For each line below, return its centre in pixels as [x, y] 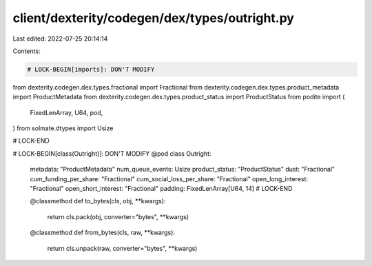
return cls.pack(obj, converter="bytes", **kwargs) [118, 216]
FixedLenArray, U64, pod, [66, 112]
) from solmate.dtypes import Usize [63, 128]
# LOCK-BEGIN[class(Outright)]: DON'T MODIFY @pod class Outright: [112, 153]
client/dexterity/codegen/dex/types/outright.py [153, 18]
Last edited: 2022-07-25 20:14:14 [60, 39]
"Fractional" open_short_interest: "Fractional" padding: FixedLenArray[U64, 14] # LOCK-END [161, 189]
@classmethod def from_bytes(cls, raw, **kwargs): [103, 233]
